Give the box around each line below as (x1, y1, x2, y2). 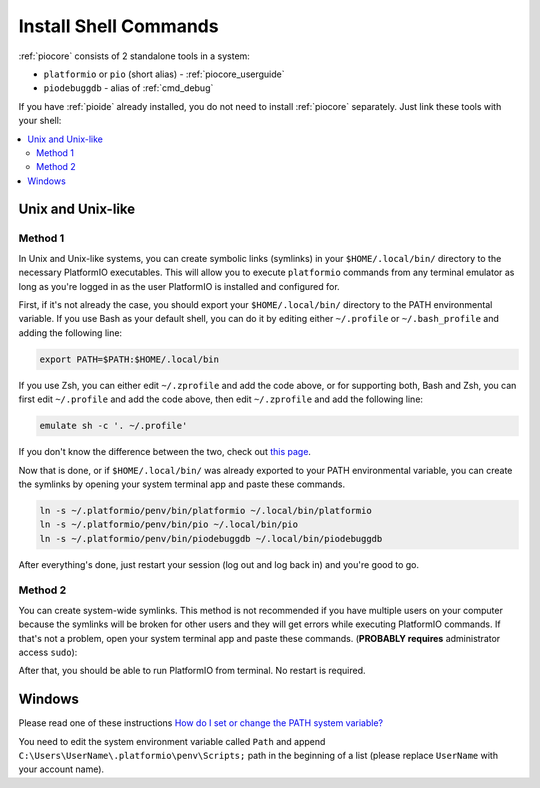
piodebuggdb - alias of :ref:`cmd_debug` (43, 82, 214, 94)
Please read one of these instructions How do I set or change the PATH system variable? (18, 717, 384, 729)
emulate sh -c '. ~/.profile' (39, 420, 188, 432)
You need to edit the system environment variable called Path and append (18, 735, 326, 747)
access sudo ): (18, 646, 78, 658)
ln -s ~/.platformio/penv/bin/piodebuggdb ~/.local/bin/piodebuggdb (39, 533, 383, 544)
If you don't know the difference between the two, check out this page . (18, 446, 312, 458)
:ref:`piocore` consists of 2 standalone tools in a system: (18, 50, 250, 62)
